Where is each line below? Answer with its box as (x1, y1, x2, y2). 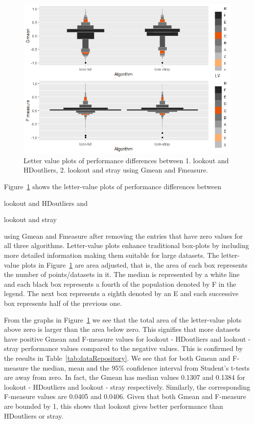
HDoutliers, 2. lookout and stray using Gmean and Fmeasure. (23, 165, 208, 175)
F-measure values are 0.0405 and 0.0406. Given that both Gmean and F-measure (4, 391, 246, 401)
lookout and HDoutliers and (4, 198, 88, 208)
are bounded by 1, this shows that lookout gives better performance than (4, 400, 223, 411)
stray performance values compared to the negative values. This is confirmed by (4, 343, 243, 353)
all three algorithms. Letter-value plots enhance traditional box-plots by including (4, 240, 249, 250)
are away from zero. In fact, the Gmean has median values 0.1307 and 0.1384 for (4, 372, 246, 382)
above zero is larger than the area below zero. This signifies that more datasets (4, 324, 240, 334)
